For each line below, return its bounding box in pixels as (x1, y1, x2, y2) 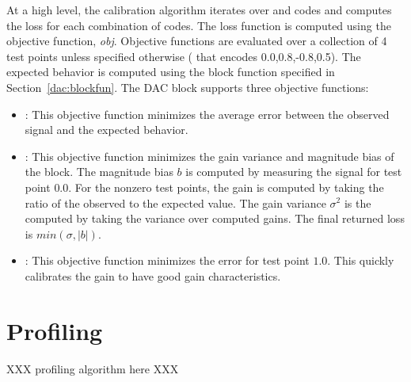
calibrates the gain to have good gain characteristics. (25, 267, 281, 284)
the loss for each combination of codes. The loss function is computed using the (6, 17, 391, 33)
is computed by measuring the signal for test (185, 163, 402, 180)
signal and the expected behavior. (25, 121, 188, 138)
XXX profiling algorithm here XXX (6, 360, 179, 376)
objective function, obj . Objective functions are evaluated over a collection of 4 (6, 32, 387, 49)
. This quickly (327, 252, 394, 269)
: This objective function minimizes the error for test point (25, 252, 310, 269)
